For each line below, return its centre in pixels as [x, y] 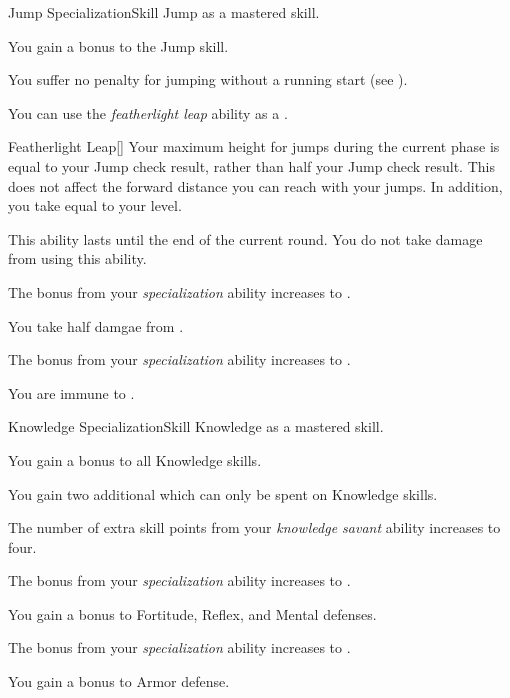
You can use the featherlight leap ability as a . [148, 112]
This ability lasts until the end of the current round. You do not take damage [245, 238]
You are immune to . [71, 392]
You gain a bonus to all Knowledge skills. [135, 459]
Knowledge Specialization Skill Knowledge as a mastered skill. [196, 426]
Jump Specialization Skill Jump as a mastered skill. [164, 12]
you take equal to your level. [95, 205]
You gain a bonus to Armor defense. [119, 681]
